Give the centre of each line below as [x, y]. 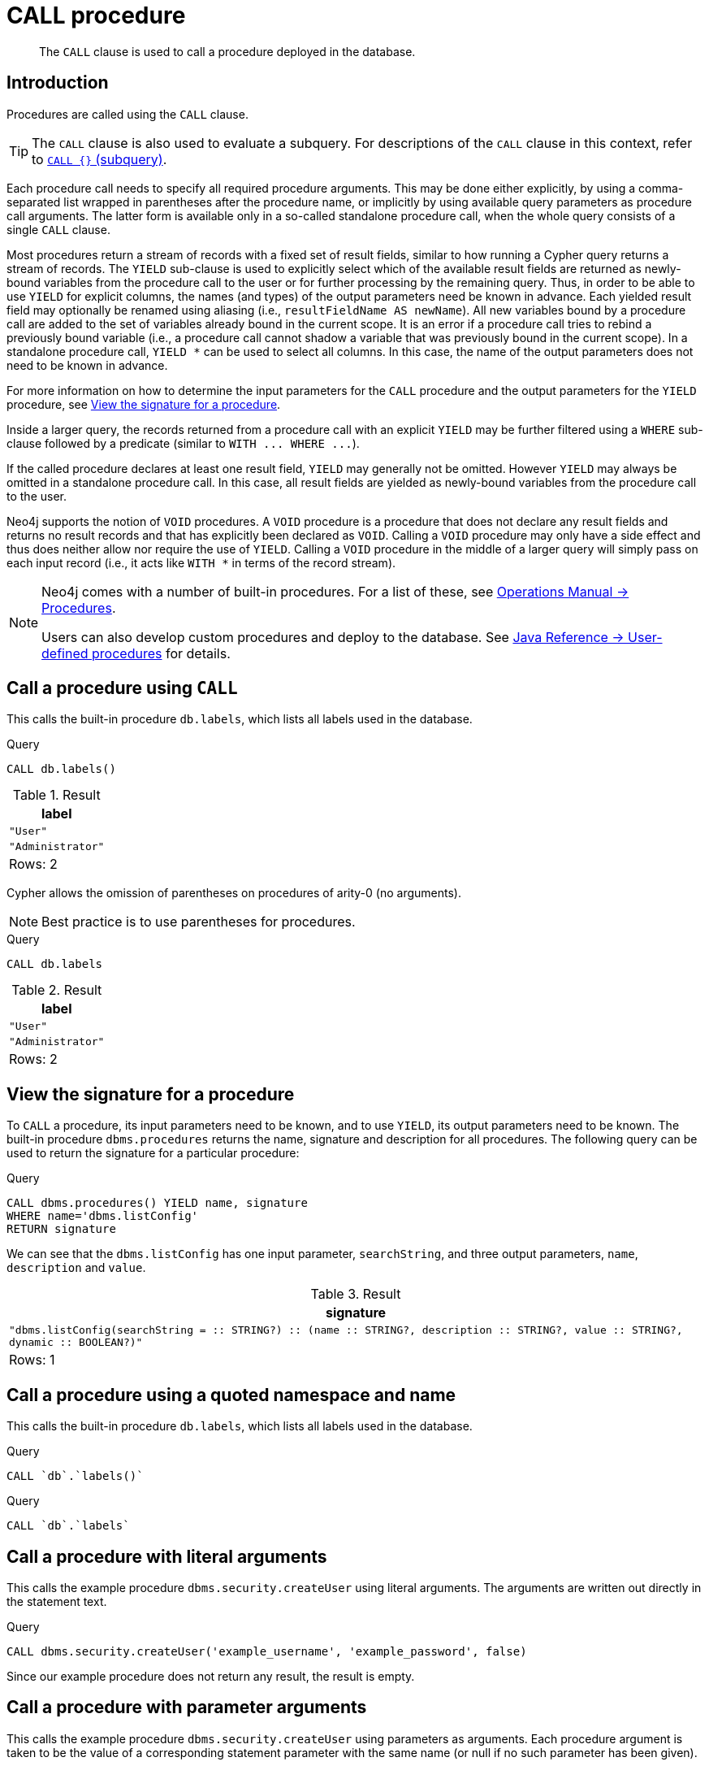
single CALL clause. [58, 229]
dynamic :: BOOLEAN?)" [76, 1343]
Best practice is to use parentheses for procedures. [199, 922]
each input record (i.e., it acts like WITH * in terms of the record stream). [201, 562]
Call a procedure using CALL [122, 688]
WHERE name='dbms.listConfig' [103, 1216]
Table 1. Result [56, 795]
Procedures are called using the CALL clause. [128, 114]
